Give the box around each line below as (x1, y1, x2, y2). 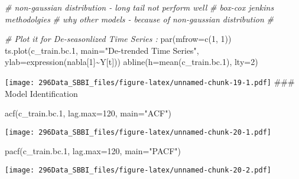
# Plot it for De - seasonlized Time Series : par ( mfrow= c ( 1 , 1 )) (5, 32, 232, 45)
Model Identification (5, 87, 78, 99)
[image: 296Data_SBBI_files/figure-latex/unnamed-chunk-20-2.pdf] (5, 166, 272, 175)
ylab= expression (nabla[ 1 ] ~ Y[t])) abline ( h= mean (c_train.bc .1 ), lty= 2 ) (5, 56, 258, 68)
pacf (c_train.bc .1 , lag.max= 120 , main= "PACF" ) (5, 145, 181, 157)
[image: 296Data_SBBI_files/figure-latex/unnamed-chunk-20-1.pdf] (5, 128, 272, 136)
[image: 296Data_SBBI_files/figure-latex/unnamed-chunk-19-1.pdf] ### (5, 75, 295, 87)
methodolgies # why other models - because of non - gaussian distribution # (5, 12, 274, 25)
